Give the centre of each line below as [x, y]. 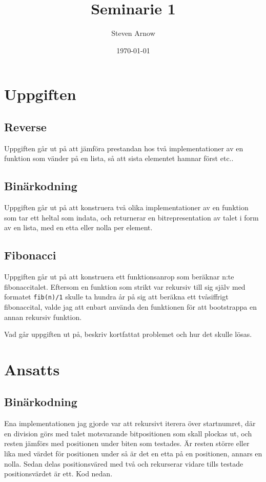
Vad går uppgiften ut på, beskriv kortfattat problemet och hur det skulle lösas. [128, 334]
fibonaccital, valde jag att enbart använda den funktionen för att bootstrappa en [130, 306]
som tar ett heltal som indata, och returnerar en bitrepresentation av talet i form [131, 217]
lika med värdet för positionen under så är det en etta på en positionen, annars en [133, 454]
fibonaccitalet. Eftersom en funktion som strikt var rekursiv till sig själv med [125, 286]
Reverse [25, 126]
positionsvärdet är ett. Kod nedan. [58, 474]
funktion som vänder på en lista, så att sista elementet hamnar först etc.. [119, 158]
